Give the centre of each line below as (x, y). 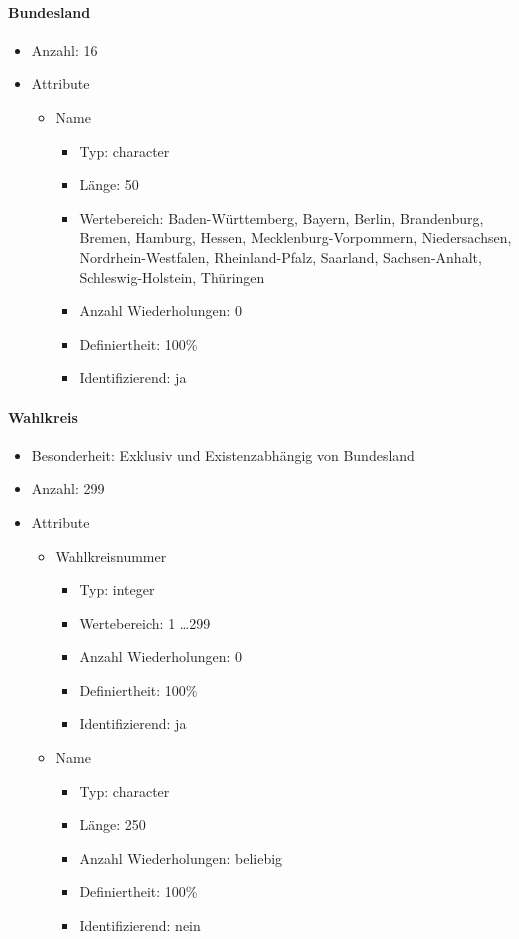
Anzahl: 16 (64, 49)
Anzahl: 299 (68, 488)
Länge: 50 (109, 184)
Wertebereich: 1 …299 (145, 622)
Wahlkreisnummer (111, 555)
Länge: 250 (112, 824)
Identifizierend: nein (140, 925)
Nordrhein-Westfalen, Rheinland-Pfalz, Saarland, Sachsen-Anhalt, (280, 256)
